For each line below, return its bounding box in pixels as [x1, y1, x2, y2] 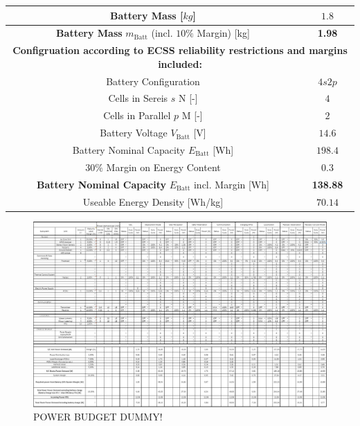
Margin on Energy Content [106, 159, 221, 174]
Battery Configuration [106, 73, 200, 88]
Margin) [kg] [197, 26, 250, 40]
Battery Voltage [100, 125, 168, 140]
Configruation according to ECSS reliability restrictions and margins [12, 43, 348, 57]
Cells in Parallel [103, 108, 171, 123]
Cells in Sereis [108, 91, 168, 105]
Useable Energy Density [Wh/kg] [82, 194, 224, 208]
